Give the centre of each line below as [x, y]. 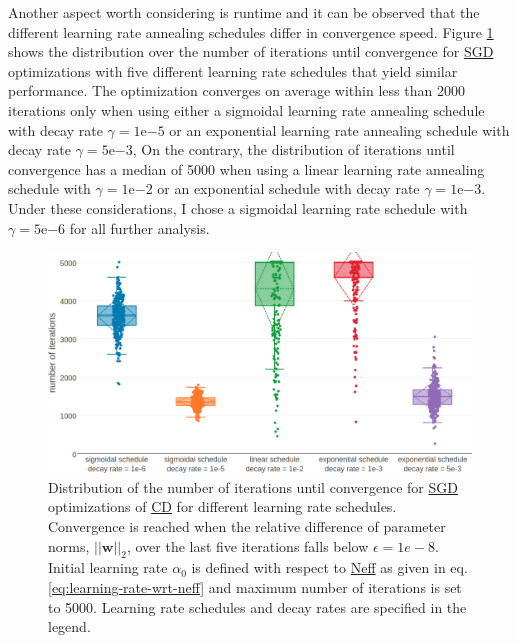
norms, [69, 545]
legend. [69, 626]
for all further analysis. [139, 227]
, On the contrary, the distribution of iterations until [293, 149]
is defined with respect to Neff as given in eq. [329, 567]
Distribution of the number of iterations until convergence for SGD [253, 486]
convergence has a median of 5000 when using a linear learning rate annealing [246, 168]
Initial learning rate [108, 567]
